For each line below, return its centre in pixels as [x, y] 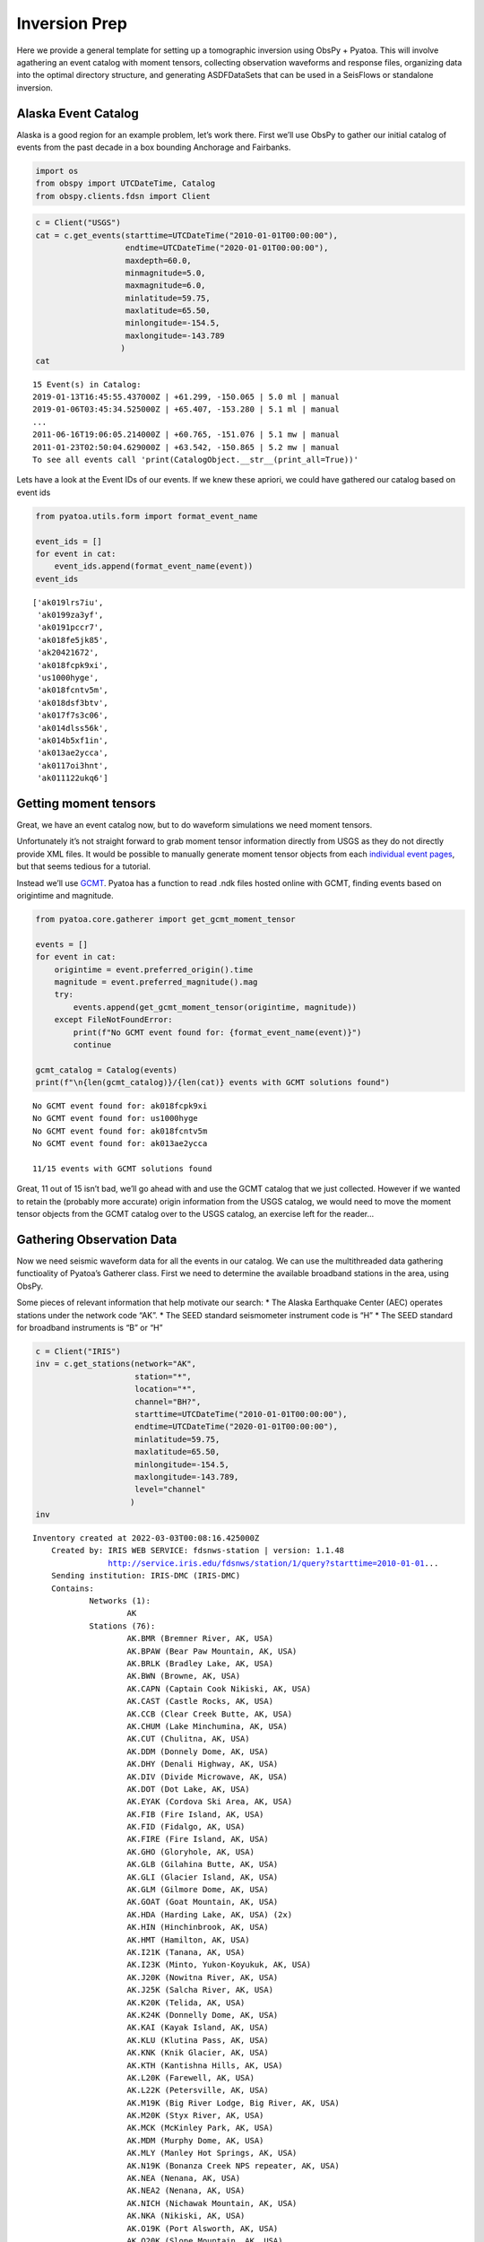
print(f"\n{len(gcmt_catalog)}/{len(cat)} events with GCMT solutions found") [212, 1082]
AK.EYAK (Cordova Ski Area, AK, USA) [210, 1802]
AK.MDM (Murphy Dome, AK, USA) [195, 2140]
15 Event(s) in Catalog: [87, 384]
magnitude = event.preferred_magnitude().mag [156, 982]
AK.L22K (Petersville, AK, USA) [198, 2090]
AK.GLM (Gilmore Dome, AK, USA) [198, 1890]
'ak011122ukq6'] [73, 778]
